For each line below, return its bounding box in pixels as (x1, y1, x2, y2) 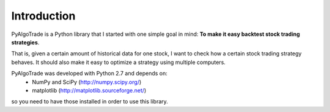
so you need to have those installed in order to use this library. (11, 98, 168, 105)
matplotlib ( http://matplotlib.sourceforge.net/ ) (32, 86, 147, 94)
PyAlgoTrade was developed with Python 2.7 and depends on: (11, 70, 168, 77)
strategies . (11, 38, 40, 46)
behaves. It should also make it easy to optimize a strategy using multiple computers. (11, 58, 226, 66)
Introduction (11, 9, 76, 23)
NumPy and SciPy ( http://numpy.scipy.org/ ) (32, 78, 142, 85)
